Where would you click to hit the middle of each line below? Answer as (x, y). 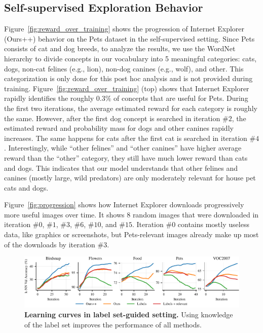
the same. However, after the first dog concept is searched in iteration (112, 118)
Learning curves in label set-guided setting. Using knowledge (129, 314)
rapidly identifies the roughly (49, 98)
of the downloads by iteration (50, 244)
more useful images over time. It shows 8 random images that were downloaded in (131, 214)
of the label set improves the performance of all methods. (113, 324)
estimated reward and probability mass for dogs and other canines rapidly (119, 128)
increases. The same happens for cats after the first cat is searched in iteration (126, 138)
